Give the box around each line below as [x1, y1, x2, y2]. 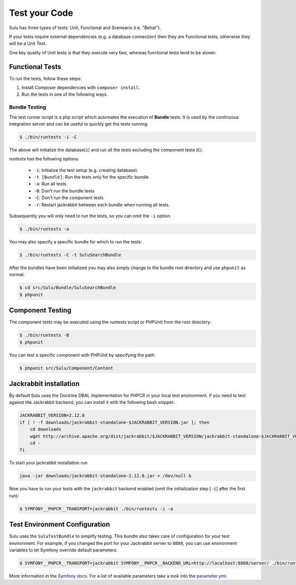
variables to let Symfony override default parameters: [9, 547, 118, 553]
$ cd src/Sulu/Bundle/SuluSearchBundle [19, 285, 116, 291]
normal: [9, 272, 25, 277]
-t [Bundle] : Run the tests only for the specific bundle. [34, 174, 150, 180]
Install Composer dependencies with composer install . [21, 84, 140, 91]
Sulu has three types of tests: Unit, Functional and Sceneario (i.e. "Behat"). [9, 25, 161, 31]
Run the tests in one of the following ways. [21, 91, 108, 97]
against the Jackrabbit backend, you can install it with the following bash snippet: [9, 399, 175, 405]
